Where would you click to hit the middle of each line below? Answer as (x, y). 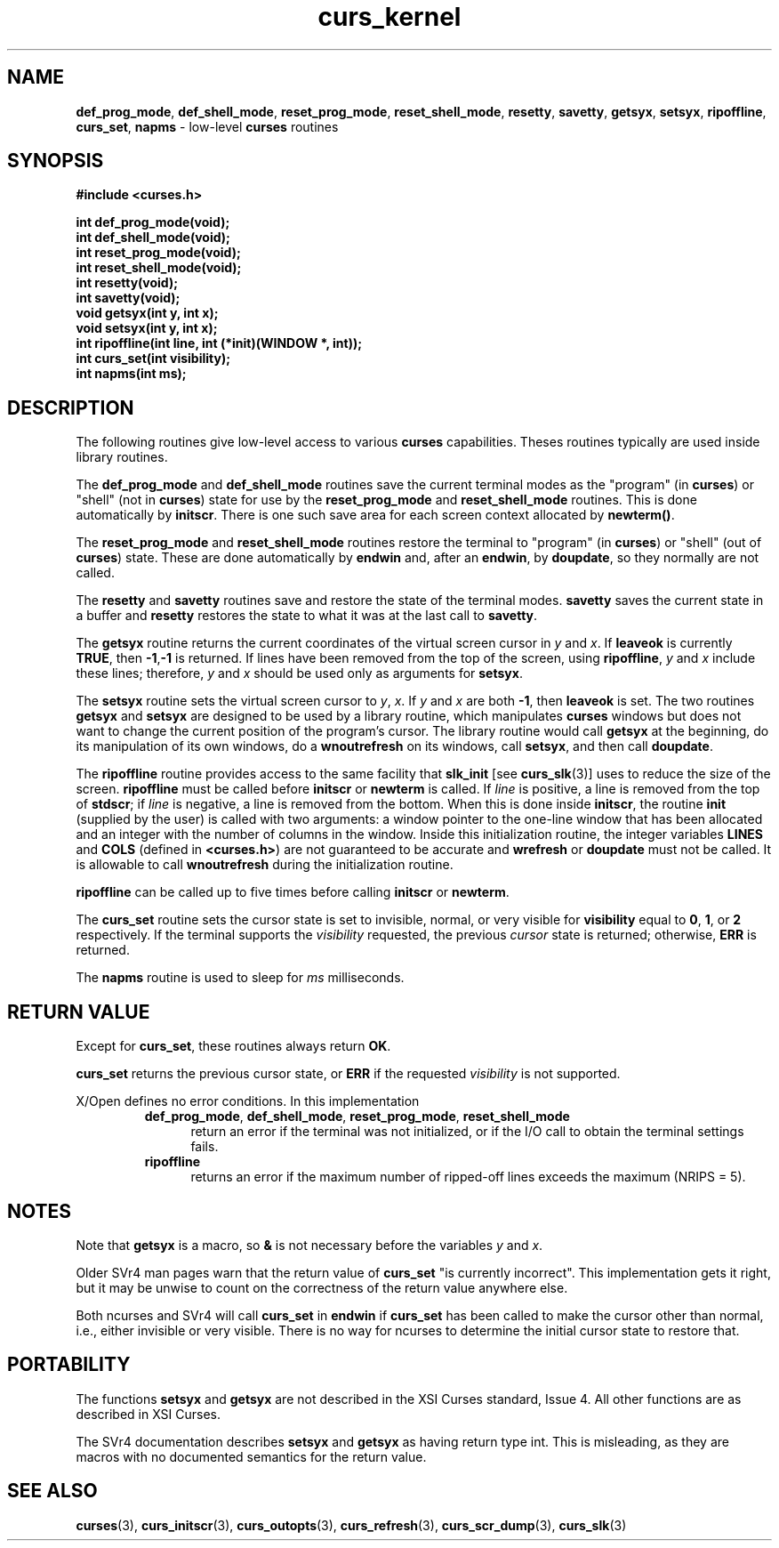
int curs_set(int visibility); (153, 359)
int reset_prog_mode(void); (158, 253)
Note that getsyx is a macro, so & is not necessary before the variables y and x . (309, 1245)
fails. (205, 1147)
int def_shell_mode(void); (153, 238)
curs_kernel (389, 17)
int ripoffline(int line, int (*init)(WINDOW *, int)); (219, 343)
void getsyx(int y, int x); (147, 313)
